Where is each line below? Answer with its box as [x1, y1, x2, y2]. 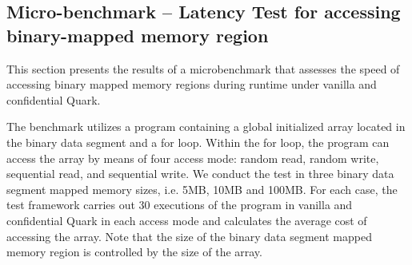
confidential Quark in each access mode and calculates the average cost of [6, 212, 367, 228]
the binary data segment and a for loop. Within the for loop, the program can [6, 133, 390, 150]
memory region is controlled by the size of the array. [6, 243, 262, 260]
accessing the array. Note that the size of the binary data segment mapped [6, 227, 372, 244]
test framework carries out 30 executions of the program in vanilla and [6, 196, 353, 213]
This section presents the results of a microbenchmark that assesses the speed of [6, 60, 400, 77]
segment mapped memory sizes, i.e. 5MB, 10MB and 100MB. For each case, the [6, 180, 398, 197]
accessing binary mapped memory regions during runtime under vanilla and [6, 76, 377, 93]
